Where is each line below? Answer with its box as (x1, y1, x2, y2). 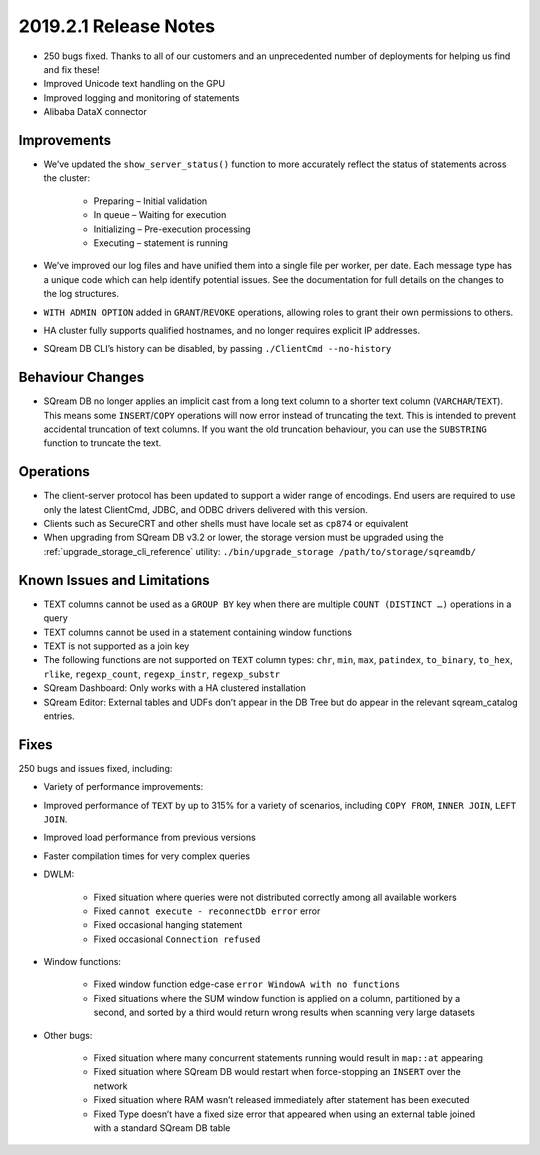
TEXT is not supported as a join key (43, 640, 190, 652)
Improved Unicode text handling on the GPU (43, 78, 225, 90)
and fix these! (43, 63, 100, 75)
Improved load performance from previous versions (43, 831, 257, 844)
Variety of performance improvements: (43, 781, 204, 793)
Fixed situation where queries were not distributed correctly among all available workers (93, 891, 457, 903)
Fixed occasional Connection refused (93, 933, 261, 945)
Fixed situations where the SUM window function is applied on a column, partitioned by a (93, 992, 461, 1004)
